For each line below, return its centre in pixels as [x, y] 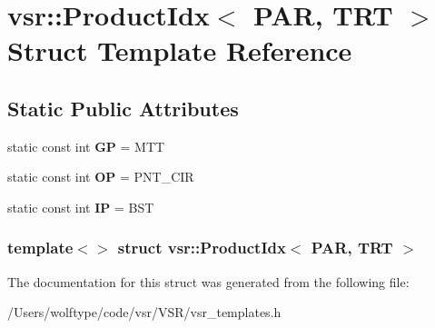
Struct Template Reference [180, 50]
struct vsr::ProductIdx [202, 248]
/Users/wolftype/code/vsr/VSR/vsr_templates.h [144, 312]
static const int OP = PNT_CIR [101, 177]
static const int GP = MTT [86, 146]
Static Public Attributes [123, 108]
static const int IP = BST [81, 207]
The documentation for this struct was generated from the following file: [208, 281]
